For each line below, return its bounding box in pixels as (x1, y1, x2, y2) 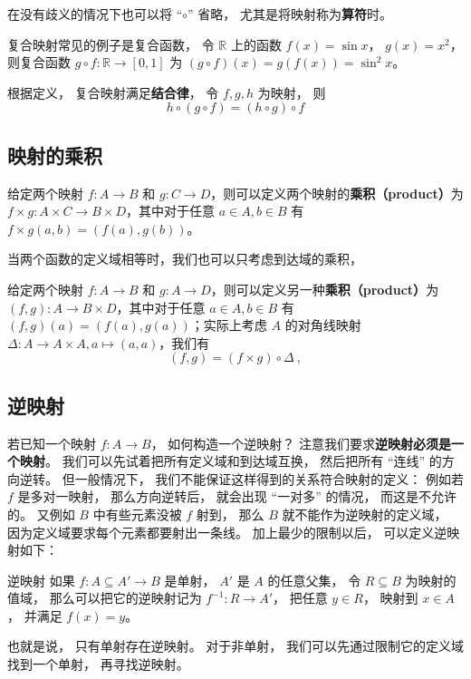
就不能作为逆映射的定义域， (282, 504, 447, 523)
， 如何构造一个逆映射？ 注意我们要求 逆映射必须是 (150, 433, 451, 452)
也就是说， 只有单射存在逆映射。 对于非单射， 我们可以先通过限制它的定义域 (7, 636, 464, 655)
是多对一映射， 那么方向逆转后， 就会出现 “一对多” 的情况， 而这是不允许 (17, 487, 457, 506)
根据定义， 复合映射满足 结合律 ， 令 (7, 82, 219, 102)
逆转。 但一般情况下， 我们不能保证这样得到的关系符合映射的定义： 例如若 (19, 469, 464, 488)
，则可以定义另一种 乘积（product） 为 (210, 279, 439, 298)
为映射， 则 (257, 82, 326, 102)
